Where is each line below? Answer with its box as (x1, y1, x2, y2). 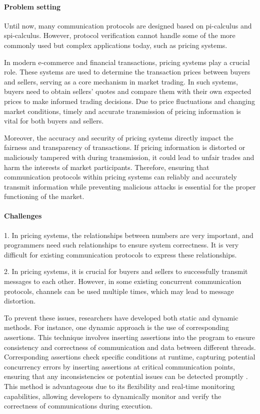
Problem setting (4, 1, 60, 11)
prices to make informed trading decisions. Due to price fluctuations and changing (4, 95, 255, 106)
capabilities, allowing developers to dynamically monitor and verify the (4, 390, 221, 401)
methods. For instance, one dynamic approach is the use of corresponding (4, 322, 229, 332)
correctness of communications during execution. (4, 400, 153, 411)
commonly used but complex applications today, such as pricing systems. (4, 39, 227, 50)
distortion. (4, 295, 36, 306)
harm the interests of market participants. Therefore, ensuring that (4, 161, 209, 172)
